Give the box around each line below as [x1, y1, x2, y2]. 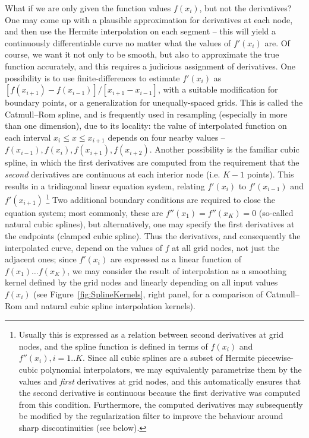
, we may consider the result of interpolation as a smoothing [67, 264, 286, 277]
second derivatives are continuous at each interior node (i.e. [5, 167, 220, 180]
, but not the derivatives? [199, 2, 292, 14]
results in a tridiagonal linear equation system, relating [5, 179, 205, 192]
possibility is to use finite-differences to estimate [5, 71, 180, 84]
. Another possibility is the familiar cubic [149, 143, 299, 155]
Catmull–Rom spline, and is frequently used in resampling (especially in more [5, 107, 288, 120]
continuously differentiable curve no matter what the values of [5, 36, 231, 49]
